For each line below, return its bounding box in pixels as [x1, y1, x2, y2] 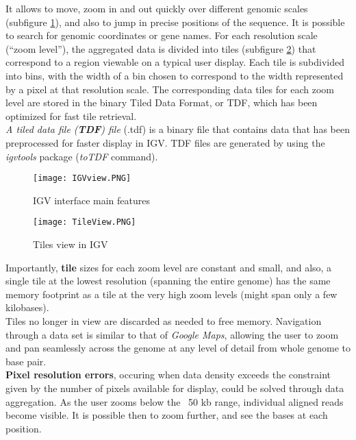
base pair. [5, 354, 47, 368]
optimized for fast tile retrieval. [5, 108, 137, 123]
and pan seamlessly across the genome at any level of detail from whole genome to [5, 341, 351, 355]
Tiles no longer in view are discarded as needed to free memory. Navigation [5, 314, 322, 328]
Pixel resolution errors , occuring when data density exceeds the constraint [5, 367, 331, 382]
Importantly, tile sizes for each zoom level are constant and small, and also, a [5, 260, 332, 274]
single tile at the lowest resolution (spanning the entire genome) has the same [5, 273, 331, 288]
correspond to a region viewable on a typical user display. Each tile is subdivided [5, 55, 345, 69]
